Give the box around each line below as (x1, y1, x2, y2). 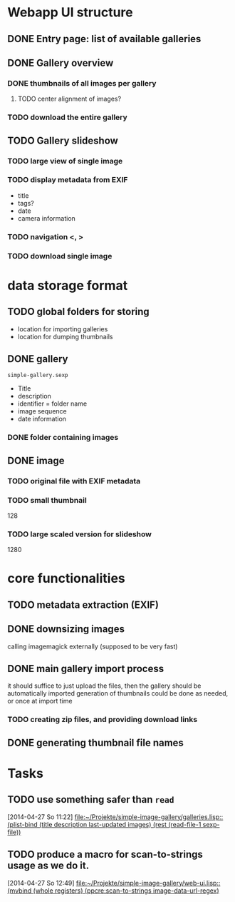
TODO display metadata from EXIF (7, 175, 128, 185)
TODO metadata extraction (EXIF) (7, 598, 159, 611)
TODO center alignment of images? (17, 94, 122, 104)
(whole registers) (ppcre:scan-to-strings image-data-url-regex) (33, 886, 219, 895)
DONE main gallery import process (7, 663, 164, 675)
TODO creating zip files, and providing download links (7, 715, 198, 725)
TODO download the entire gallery (7, 112, 128, 122)
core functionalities (7, 571, 126, 586)
